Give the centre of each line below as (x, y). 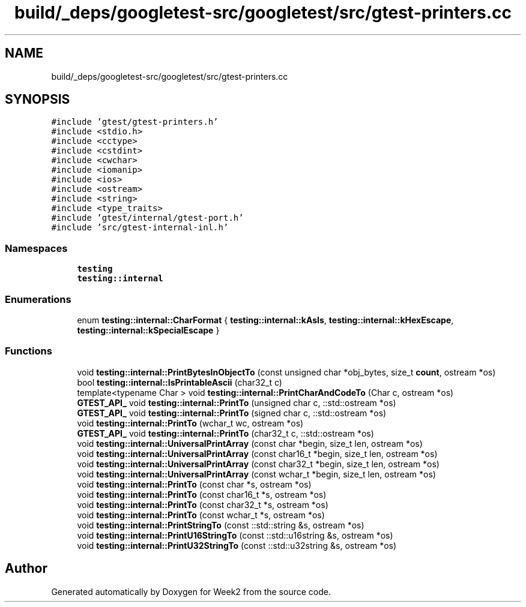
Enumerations (38, 299)
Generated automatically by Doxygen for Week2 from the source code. (191, 591)
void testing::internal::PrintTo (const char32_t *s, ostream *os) (203, 504)
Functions (29, 351)
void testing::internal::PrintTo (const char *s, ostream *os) (194, 484)
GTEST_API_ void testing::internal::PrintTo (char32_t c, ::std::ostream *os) (225, 433)
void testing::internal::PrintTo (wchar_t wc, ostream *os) (190, 423)
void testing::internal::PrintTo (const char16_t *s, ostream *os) (202, 494)
